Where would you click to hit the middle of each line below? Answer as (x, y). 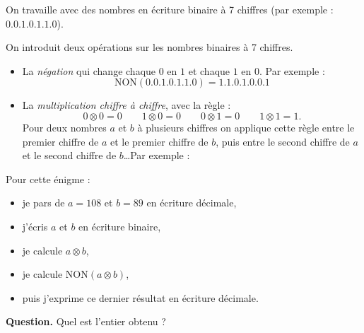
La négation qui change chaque (89, 70)
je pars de (43, 203)
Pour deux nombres (64, 127)
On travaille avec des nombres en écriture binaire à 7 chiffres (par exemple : (170, 9)
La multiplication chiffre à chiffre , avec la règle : (127, 105)
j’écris (35, 226)
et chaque (209, 70)
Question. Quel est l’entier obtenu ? (86, 321)
